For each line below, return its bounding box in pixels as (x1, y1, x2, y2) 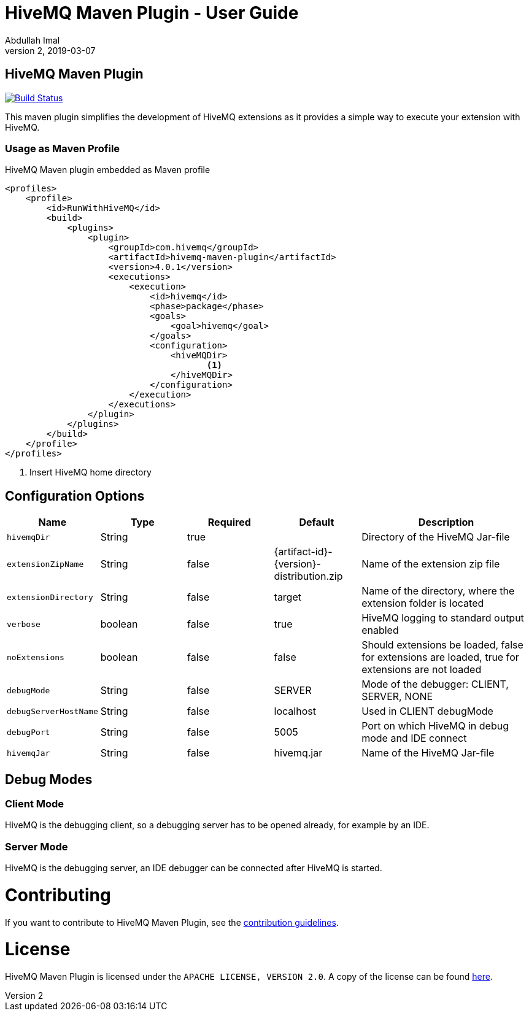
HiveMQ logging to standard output (361, 612, 524, 625)
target (274, 591, 301, 604)
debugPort (7, 727, 50, 737)
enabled (361, 624, 399, 637)
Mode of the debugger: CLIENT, (361, 678, 509, 691)
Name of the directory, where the (361, 585, 515, 598)
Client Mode (5, 798, 64, 810)
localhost (274, 705, 316, 718)
